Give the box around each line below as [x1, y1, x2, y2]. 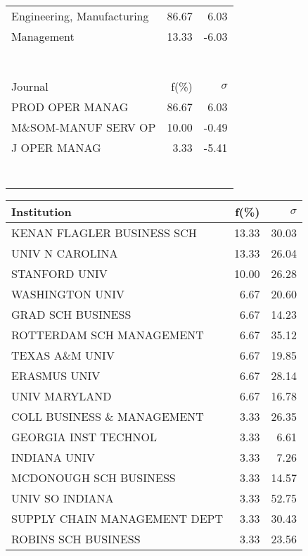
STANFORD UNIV [11, 265, 108, 282]
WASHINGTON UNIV [11, 286, 125, 302]
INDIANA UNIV [11, 449, 95, 465]
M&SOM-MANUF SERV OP [11, 119, 156, 135]
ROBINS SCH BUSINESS [11, 531, 141, 547]
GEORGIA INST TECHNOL [11, 429, 157, 445]
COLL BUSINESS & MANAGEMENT [11, 408, 204, 424]
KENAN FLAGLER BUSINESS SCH [11, 225, 197, 241]
